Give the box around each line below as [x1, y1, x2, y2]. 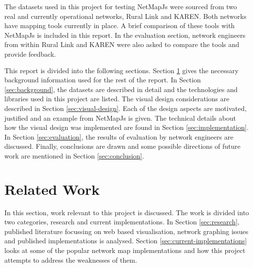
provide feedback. [4, 48, 56, 59]
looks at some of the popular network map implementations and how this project [4, 245, 246, 255]
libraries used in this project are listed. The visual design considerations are [4, 94, 230, 104]
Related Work [4, 179, 100, 199]
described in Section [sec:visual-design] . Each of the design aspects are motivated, [4, 103, 247, 113]
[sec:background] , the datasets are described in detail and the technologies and [4, 84, 238, 94]
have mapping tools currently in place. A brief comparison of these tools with [4, 20, 235, 31]
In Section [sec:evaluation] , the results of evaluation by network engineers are [4, 131, 234, 142]
